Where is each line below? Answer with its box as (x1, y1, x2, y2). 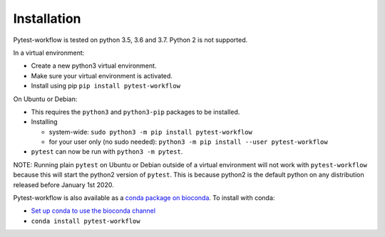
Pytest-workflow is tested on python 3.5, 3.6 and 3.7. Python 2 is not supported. (13, 36, 248, 44)
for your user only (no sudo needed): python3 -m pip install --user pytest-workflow (48, 137, 328, 146)
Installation (13, 11, 81, 26)
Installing (31, 117, 58, 126)
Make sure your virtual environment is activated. (31, 71, 173, 80)
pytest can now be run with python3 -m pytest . (31, 147, 183, 156)
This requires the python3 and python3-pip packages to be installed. (31, 107, 240, 116)
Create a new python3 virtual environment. (31, 61, 157, 70)
